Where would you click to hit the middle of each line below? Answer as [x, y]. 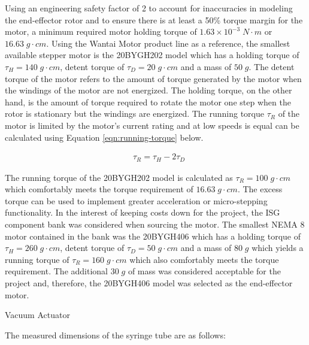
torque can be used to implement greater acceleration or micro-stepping [136, 200]
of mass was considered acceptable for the [204, 271]
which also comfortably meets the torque [204, 259]
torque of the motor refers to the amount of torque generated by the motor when [153, 78]
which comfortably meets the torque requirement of [99, 189]
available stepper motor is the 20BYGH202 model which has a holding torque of [152, 55]
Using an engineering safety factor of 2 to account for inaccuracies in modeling [149, 8]
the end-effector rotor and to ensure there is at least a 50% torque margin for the [154, 19]
